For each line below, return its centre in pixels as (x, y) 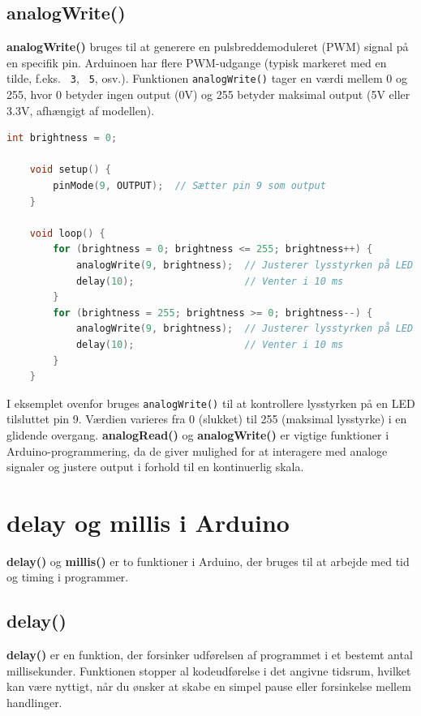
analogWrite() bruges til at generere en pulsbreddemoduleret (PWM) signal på (208, 47)
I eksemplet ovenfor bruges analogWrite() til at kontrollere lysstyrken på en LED (211, 403)
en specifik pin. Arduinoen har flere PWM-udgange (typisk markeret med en (197, 62)
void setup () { (70, 170)
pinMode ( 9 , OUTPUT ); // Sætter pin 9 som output (189, 186)
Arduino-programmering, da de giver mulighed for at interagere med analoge (197, 450)
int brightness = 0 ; (62, 138)
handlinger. (34, 703)
